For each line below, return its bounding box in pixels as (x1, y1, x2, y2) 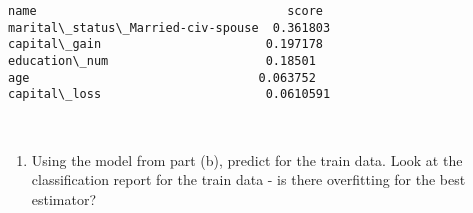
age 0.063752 (8, 70, 316, 85)
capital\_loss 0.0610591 (8, 87, 331, 102)
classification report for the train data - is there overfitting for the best (31, 169, 466, 190)
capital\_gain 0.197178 (8, 37, 323, 52)
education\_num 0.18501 (8, 53, 316, 68)
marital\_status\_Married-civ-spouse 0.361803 (8, 20, 331, 35)
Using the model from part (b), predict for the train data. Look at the (31, 149, 463, 170)
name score (8, 4, 323, 18)
